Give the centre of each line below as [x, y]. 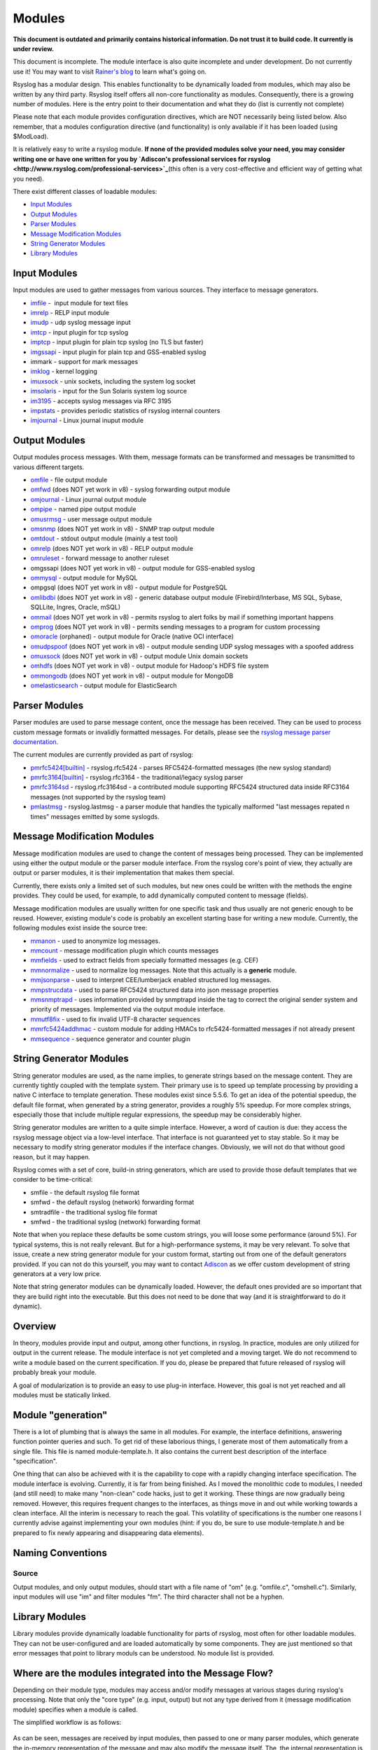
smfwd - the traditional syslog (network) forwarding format [115, 1221]
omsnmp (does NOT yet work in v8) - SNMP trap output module [122, 528]
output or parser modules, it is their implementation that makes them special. [124, 873]
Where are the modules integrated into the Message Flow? [143, 1673]
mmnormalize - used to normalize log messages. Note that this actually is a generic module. [164, 970]
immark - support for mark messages [84, 362]
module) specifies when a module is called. [75, 1709]
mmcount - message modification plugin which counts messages [125, 951]
